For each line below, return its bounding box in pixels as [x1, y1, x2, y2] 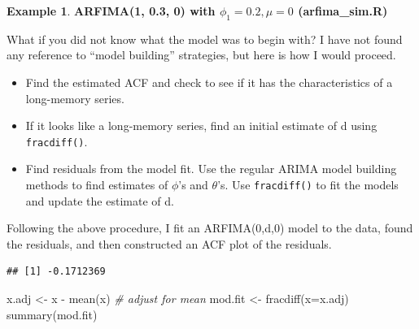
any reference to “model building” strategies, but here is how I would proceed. [7, 46, 396, 63]
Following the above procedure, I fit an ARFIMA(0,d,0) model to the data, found [7, 219, 413, 236]
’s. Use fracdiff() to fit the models [217, 176, 399, 193]
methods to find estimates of [25, 176, 168, 193]
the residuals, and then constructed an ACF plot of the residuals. [7, 235, 332, 252]
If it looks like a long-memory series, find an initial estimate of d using [25, 117, 378, 134]
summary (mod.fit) [7, 305, 98, 323]
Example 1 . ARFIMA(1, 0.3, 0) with [7, 2, 216, 19]
